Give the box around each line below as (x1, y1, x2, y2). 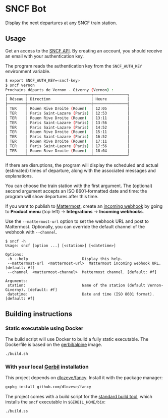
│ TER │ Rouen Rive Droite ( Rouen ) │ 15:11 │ (5, 130, 130, 135)
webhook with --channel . (5, 229, 58, 235)
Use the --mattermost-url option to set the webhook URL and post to (5, 218, 149, 224)
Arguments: (5, 278, 28, 283)
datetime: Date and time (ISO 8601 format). (7, 291, 155, 296)
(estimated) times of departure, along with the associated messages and (5, 167, 156, 173)
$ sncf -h (5, 238, 26, 244)
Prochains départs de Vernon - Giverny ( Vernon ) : (5, 87, 114, 92)
